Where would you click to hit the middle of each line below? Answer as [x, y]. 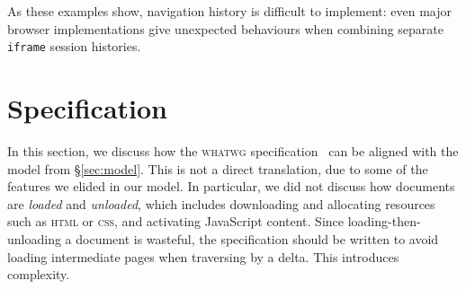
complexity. [39, 274]
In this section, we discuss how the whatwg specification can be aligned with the [233, 150]
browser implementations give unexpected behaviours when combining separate [226, 28]
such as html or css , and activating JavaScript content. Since [176, 221]
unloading [34, 238]
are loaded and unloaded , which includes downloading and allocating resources [221, 203]
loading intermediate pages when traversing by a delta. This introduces [203, 256]
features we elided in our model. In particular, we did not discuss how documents [231, 186]
